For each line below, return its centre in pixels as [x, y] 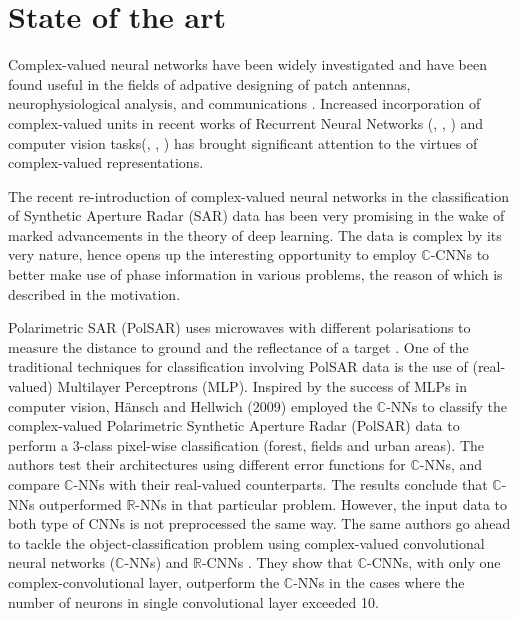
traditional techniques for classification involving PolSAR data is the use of [238, 366]
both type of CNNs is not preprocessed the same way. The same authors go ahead [259, 523]
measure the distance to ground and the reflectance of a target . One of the [238, 346]
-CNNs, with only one [433, 562]
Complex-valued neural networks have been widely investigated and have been [247, 64]
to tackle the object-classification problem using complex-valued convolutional [246, 542]
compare [34, 484]
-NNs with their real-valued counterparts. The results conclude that [280, 484]
